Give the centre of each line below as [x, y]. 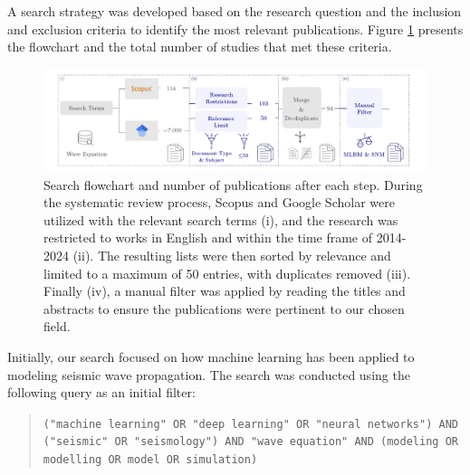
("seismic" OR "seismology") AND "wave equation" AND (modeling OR [250, 442]
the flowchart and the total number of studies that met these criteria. [200, 47]
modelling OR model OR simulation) [150, 460]
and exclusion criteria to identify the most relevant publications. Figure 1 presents [235, 28]
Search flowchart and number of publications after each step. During [233, 184]
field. [57, 326]
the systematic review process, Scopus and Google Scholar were [219, 202]
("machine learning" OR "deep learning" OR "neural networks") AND [250, 424]
